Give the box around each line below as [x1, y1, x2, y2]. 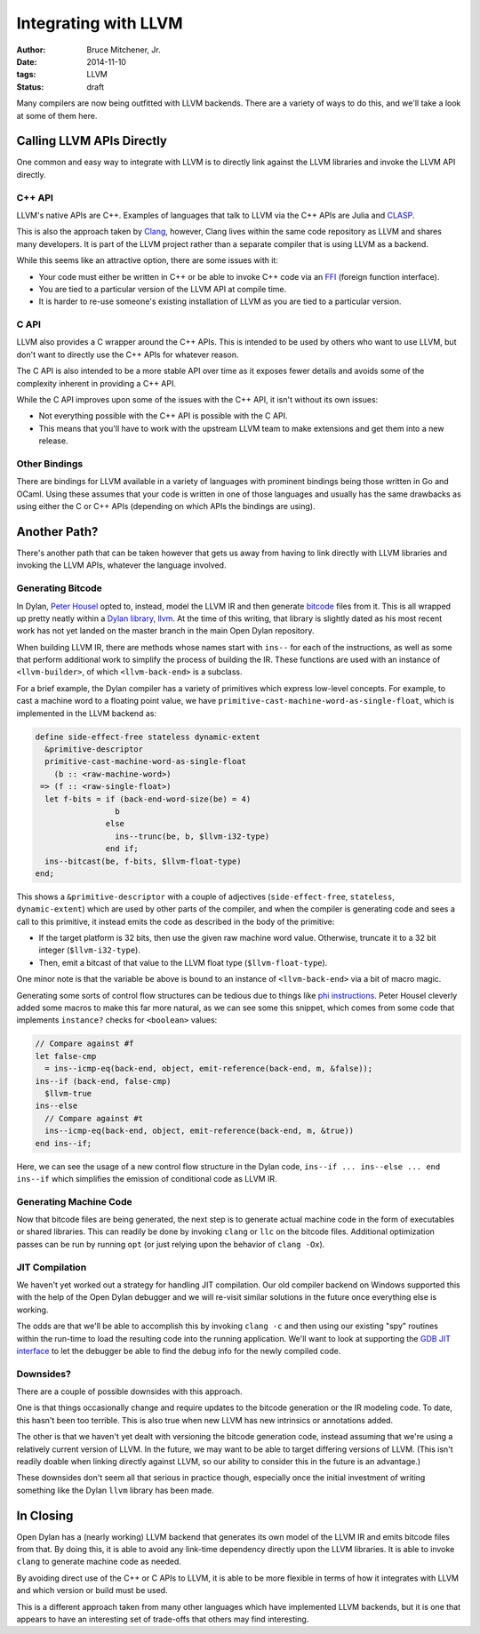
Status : [16, 81, 44, 92]
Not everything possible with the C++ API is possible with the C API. [38, 410, 288, 421]
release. [38, 435, 68, 446]
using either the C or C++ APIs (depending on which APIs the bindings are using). [16, 501, 316, 512]
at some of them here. [16, 110, 98, 121]
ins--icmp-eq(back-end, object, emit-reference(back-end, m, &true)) [44, 1126, 355, 1136]
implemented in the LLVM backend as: [16, 707, 157, 719]
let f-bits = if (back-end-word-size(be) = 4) [44, 793, 252, 804]
